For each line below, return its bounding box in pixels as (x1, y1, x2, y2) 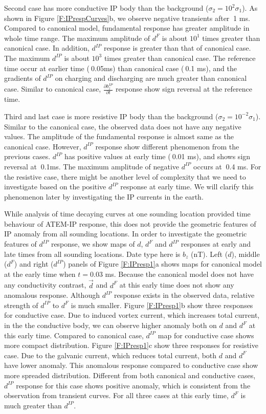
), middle (231, 248, 260, 259)
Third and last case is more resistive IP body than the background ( (4, 111, 218, 121)
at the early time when (4, 268, 76, 279)
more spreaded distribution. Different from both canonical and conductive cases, (4, 370, 256, 380)
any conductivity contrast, (4, 279, 86, 290)
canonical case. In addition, (4, 42, 90, 53)
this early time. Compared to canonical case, (4, 330, 144, 340)
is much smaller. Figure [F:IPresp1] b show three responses (71, 299, 253, 310)
